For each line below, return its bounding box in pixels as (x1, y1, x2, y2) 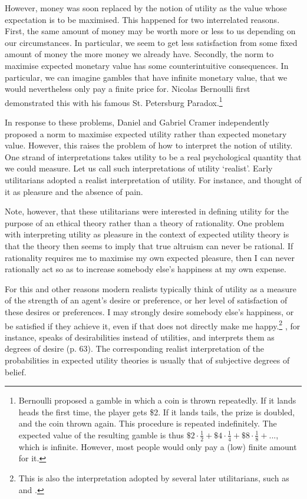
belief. (5, 365, 27, 378)
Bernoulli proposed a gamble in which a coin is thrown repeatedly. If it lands (18, 394, 296, 407)
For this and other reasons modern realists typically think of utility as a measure (5, 282, 296, 295)
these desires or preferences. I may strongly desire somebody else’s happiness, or (5, 305, 294, 318)
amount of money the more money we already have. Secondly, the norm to (5, 48, 274, 60)
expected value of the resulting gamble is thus (18, 428, 184, 441)
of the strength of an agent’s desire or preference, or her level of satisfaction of (5, 294, 288, 306)
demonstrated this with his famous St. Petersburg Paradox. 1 (5, 94, 223, 108)
